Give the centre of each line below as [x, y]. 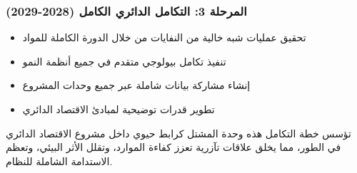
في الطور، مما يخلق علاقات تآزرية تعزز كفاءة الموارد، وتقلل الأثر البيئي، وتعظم [174, 147]
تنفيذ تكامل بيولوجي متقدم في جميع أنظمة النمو [124, 61]
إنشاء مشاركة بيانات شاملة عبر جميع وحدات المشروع [136, 85]
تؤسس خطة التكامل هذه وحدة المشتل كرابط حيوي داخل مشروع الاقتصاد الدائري [178, 133]
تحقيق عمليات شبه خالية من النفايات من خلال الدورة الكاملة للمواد [164, 37]
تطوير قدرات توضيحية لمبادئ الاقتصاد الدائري [119, 109]
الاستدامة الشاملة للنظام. [59, 161]
